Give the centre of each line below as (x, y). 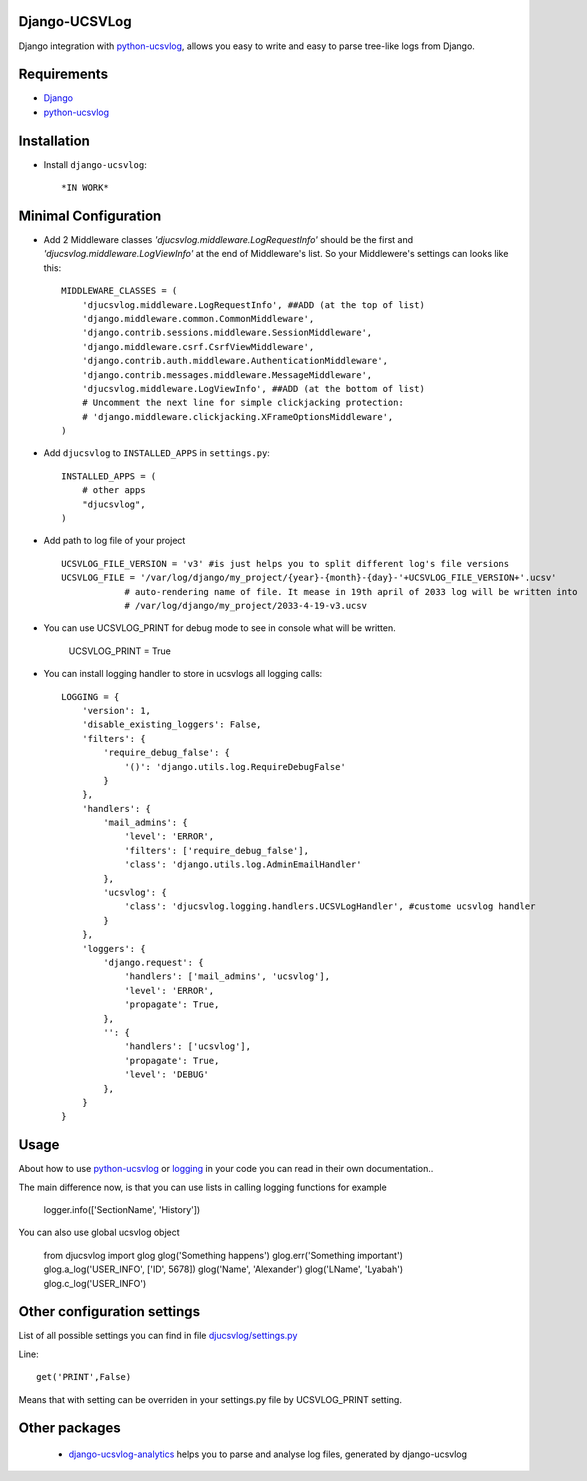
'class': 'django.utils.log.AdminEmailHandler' (243, 864)
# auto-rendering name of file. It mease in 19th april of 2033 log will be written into (351, 591)
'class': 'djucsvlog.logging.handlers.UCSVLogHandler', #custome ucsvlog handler (330, 906)
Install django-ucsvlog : (95, 164)
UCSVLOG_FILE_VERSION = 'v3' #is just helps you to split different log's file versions (285, 563)
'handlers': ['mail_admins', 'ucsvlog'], (227, 976)
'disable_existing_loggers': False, (171, 724)
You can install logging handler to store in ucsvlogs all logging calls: (183, 674)
